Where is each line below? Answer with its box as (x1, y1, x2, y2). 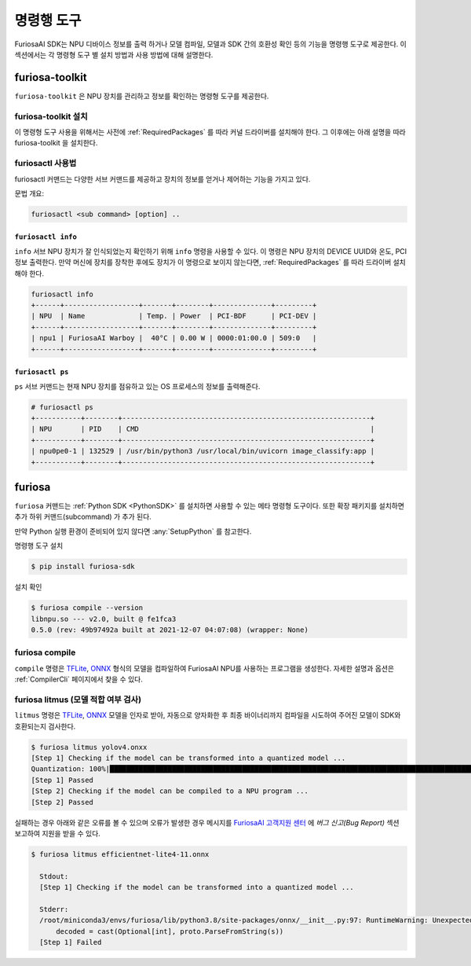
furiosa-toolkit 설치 (14, 111, 88, 122)
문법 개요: (14, 189, 45, 198)
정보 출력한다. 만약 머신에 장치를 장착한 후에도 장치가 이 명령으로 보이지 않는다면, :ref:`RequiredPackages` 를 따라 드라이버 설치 (14, 258, 406, 267)
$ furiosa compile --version (31, 604, 144, 612)
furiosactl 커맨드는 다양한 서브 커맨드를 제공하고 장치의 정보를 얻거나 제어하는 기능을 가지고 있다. (14, 174, 311, 184)
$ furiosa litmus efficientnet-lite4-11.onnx (31, 850, 210, 858)
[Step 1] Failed (39, 938, 102, 946)
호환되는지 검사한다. (14, 722, 76, 731)
